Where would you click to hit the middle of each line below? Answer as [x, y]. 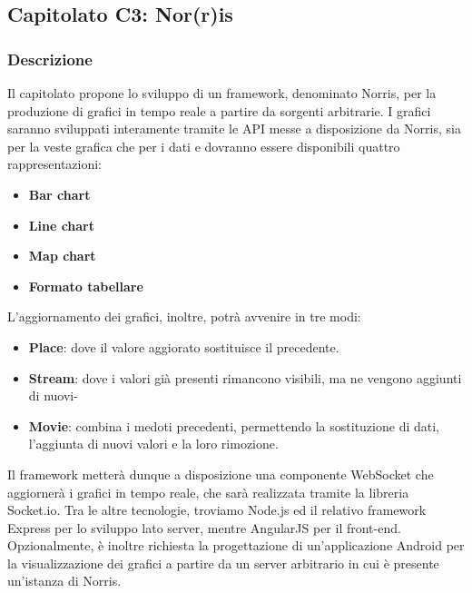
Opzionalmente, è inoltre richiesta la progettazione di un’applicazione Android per [236, 545]
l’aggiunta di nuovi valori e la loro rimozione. [153, 444]
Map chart [62, 256]
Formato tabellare [86, 286]
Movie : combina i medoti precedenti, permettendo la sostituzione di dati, [234, 425]
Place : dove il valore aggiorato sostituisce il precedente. [184, 346]
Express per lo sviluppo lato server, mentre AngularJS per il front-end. [204, 527]
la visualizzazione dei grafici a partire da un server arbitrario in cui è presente [223, 563]
